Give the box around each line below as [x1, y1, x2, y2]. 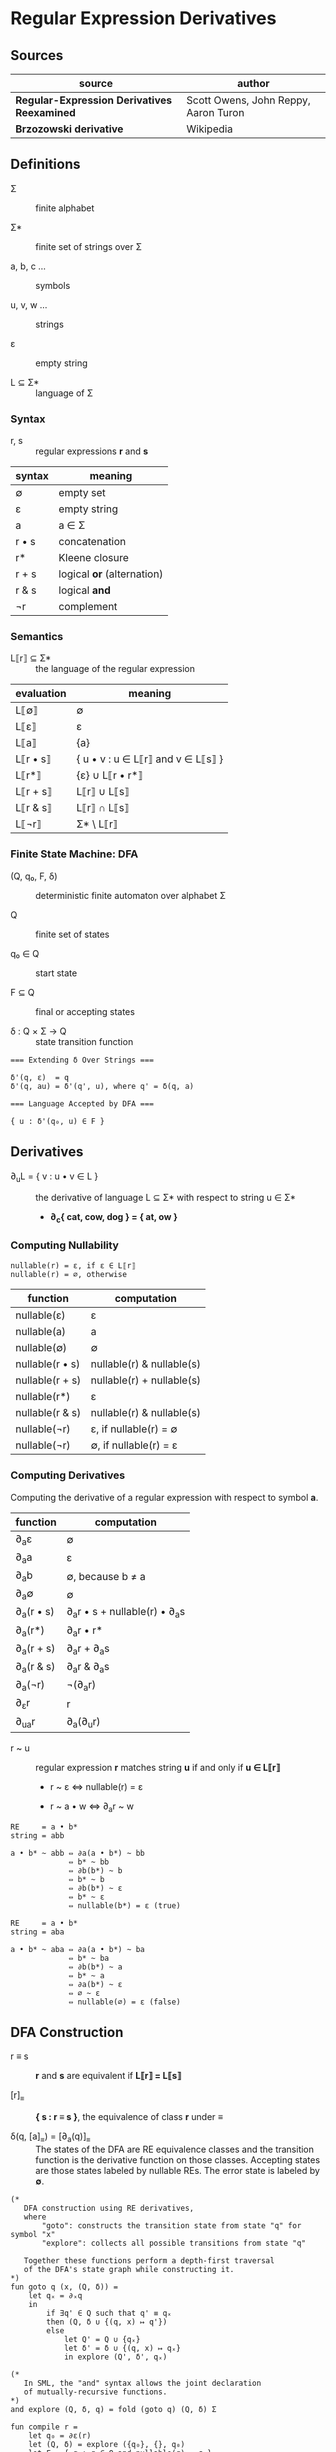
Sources [10, 47, 64, 64]
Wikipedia [186, 122, 233, 136]
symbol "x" [10, 2229, 56, 2239]
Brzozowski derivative [15, 122, 124, 136]
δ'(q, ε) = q [10, 1072, 70, 1082]
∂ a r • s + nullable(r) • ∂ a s [66, 1605, 186, 1621]
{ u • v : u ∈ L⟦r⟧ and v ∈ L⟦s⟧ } [76, 752, 224, 766]
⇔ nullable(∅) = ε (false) [68, 1997, 182, 2007]
